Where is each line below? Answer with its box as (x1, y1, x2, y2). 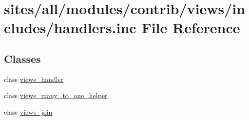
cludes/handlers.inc (4, 18, 136, 38)
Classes (4, 51, 41, 66)
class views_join (4, 106, 53, 117)
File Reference (141, 18, 240, 38)
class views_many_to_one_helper (4, 90, 108, 100)
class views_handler (4, 74, 64, 84)
